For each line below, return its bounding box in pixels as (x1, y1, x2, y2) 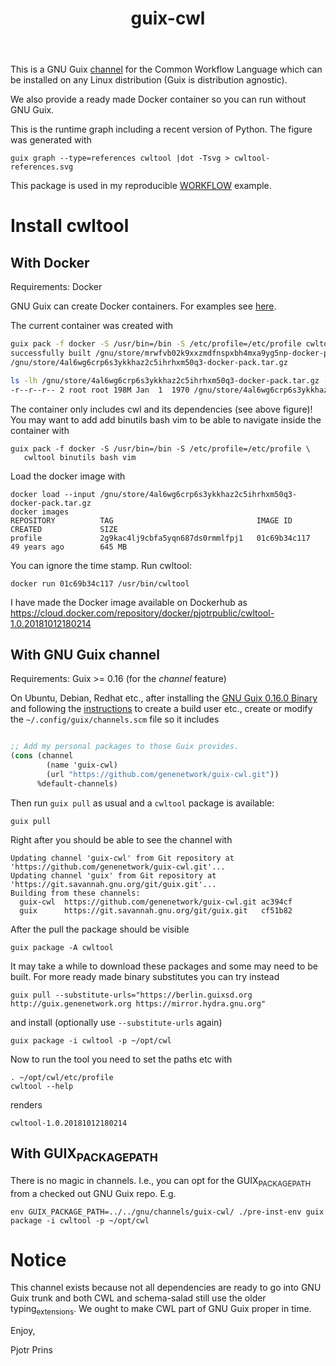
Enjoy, (10, 1325, 36, 1337)
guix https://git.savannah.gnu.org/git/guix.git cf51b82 (19, 905, 293, 916)
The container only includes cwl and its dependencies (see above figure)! (10, 403, 313, 415)
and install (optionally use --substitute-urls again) (10, 1016, 223, 1028)
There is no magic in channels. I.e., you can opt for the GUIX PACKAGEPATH (10, 1174, 312, 1189)
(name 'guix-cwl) (46, 760, 118, 771)
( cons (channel (10, 751, 74, 761)
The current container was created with (10, 320, 174, 332)
